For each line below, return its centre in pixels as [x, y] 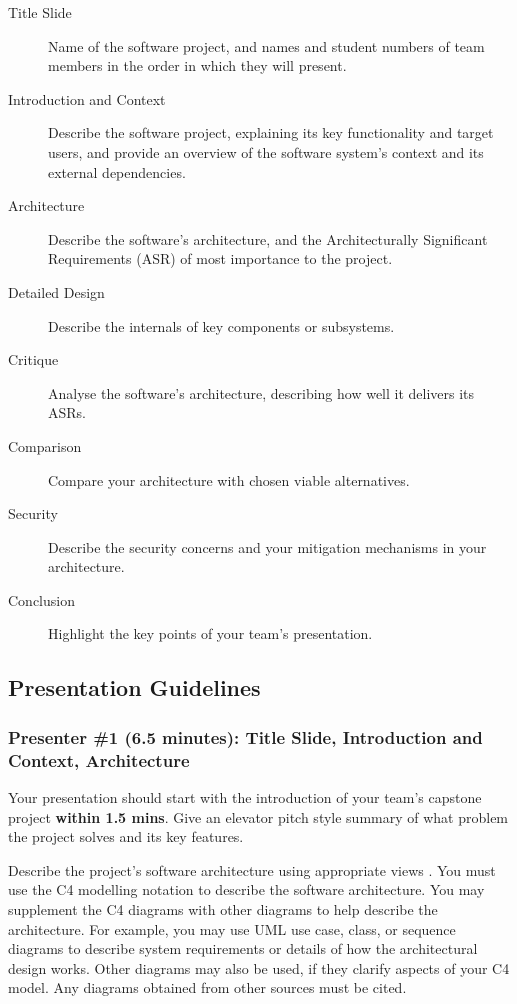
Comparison [45, 445]
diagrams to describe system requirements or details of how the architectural [243, 948]
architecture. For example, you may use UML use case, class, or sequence [232, 928]
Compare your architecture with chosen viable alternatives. [229, 479]
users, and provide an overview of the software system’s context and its [266, 151]
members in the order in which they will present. [197, 65]
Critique [33, 359]
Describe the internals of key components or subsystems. [221, 325]
